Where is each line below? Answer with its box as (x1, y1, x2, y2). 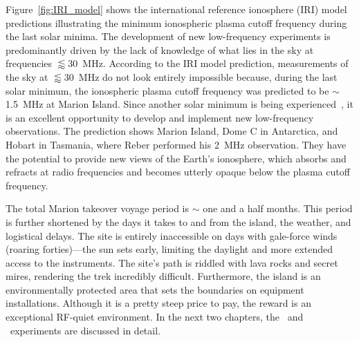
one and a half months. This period (203, 201, 353, 216)
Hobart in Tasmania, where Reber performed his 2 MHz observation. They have (6, 137, 347, 151)
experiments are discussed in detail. (10, 323, 160, 337)
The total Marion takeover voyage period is (6, 201, 190, 216)
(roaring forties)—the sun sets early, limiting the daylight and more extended (6, 242, 333, 256)
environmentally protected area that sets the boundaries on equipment (6, 282, 304, 296)
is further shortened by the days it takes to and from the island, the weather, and (6, 214, 351, 229)
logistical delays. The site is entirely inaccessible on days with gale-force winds (6, 228, 338, 243)
